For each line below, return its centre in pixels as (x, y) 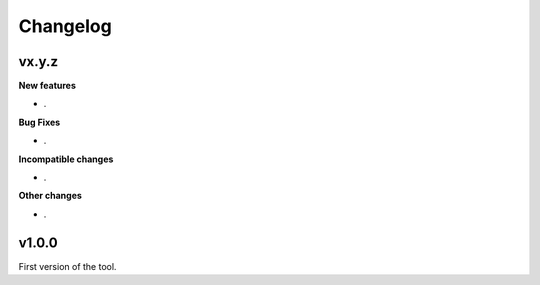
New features (47, 86)
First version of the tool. (67, 266)
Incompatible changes (66, 159)
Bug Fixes (39, 122)
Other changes (50, 196)
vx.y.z (38, 61)
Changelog (65, 26)
